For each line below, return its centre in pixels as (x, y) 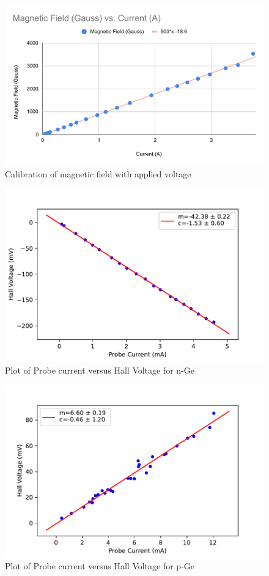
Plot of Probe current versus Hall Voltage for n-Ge (100, 370)
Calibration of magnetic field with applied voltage (98, 173)
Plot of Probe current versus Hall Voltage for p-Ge (100, 566)
